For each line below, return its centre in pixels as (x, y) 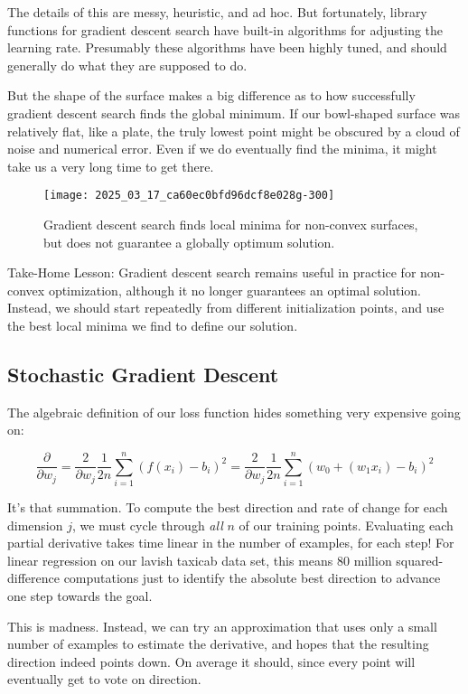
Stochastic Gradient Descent (143, 374)
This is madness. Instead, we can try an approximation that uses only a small (222, 626)
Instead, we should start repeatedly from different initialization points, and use (226, 308)
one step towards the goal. (80, 596)
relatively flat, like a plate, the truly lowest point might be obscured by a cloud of (234, 131)
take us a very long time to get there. (111, 166)
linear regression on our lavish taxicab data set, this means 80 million (200, 560)
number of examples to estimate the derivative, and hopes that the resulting (218, 644)
